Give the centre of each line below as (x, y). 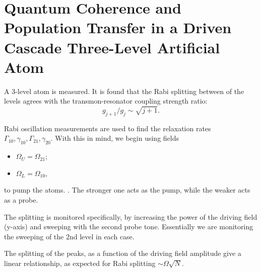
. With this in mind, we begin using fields (115, 138)
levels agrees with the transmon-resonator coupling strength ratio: (106, 101)
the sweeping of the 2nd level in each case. (69, 236)
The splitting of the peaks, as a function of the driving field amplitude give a (123, 253)
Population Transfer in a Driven (118, 27)
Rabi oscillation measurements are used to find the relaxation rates (108, 128)
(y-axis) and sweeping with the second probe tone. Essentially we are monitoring (129, 226)
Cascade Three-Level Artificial (112, 47)
